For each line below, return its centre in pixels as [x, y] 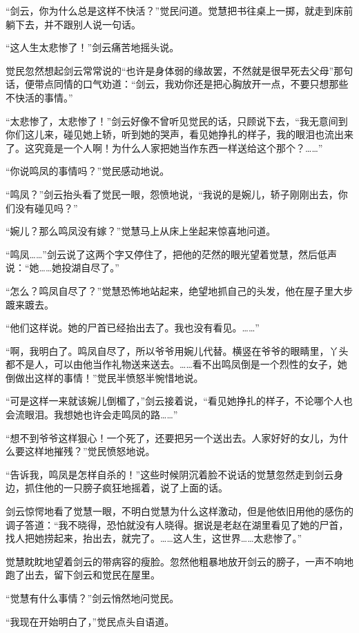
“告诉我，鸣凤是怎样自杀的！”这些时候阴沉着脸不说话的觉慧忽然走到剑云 [170, 474]
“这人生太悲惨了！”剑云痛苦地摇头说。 [93, 47]
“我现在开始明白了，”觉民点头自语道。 [90, 621]
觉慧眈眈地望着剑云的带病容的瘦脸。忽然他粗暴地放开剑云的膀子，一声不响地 [179, 561]
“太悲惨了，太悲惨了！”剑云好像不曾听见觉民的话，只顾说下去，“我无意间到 [177, 120]
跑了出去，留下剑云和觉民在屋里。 [83, 575]
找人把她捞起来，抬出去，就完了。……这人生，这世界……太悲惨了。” [154, 538]
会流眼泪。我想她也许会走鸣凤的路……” [92, 415]
